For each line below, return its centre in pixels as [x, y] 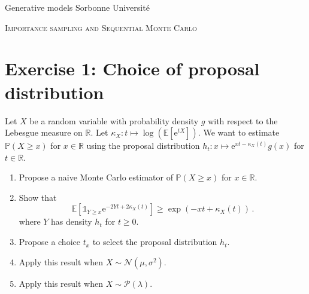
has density [72, 221]
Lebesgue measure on [44, 132]
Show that [38, 197]
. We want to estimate [239, 132]
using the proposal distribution [143, 146]
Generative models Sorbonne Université [77, 7]
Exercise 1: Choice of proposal [132, 68]
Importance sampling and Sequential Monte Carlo [101, 27]
